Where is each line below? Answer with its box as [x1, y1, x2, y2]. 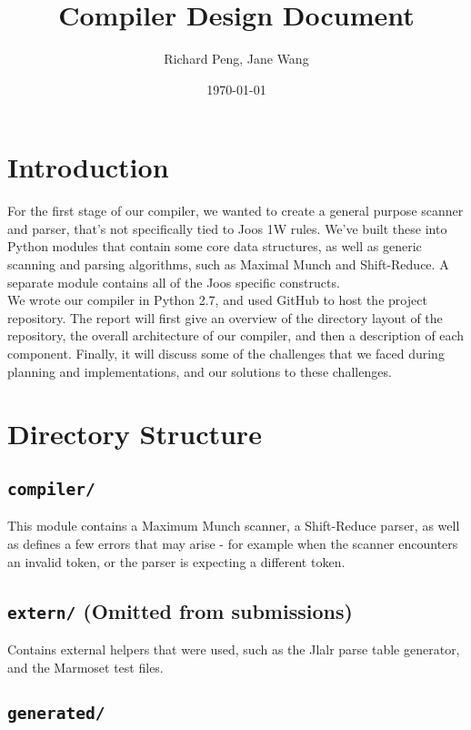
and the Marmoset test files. [7, 657, 164, 676]
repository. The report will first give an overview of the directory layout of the [7, 308, 443, 327]
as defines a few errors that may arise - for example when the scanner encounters [7, 533, 458, 553]
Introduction [7, 148, 169, 186]
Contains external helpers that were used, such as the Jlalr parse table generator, [7, 639, 460, 658]
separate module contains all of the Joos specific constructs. [7, 272, 340, 291]
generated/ [7, 704, 105, 724]
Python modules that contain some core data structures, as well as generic [7, 237, 422, 256]
